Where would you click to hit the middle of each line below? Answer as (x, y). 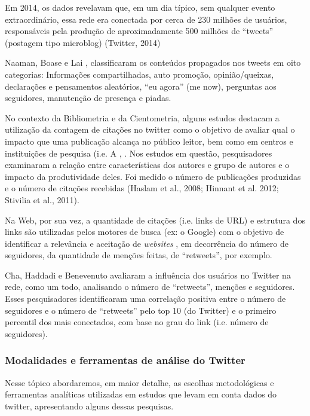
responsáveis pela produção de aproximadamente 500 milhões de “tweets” (139, 31)
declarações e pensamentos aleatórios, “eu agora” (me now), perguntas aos (141, 86)
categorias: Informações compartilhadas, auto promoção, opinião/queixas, (139, 74)
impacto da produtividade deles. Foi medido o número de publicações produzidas (153, 176)
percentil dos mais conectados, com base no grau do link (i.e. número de (137, 322)
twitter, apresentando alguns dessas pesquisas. (89, 406)
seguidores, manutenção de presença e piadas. (88, 98)
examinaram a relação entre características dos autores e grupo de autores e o (147, 165)
